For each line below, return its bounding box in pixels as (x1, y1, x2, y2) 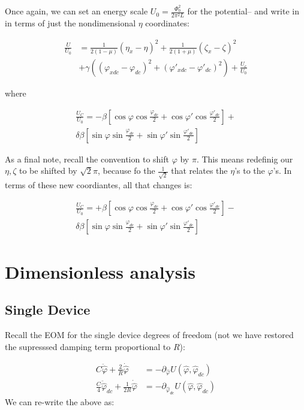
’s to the (234, 164, 265, 177)
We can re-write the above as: (5, 395, 115, 408)
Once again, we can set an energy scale (5, 5, 148, 17)
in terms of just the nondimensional (5, 17, 136, 29)
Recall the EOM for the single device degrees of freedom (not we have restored (5, 328, 294, 341)
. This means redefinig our (196, 152, 293, 165)
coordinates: (145, 17, 189, 29)
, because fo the (97, 164, 155, 177)
